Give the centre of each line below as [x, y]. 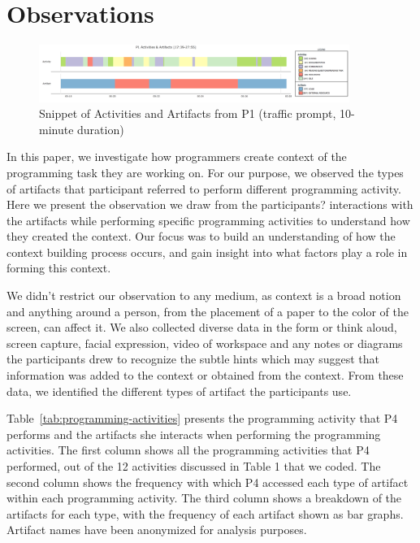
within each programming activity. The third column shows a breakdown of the [204, 498]
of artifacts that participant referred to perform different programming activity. [204, 188]
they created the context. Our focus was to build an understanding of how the [201, 236]
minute [56, 129]
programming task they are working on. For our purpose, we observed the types [205, 172]
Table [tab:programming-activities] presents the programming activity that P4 [202, 418]
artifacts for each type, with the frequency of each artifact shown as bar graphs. [205, 513]
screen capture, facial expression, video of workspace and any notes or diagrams [205, 343]
